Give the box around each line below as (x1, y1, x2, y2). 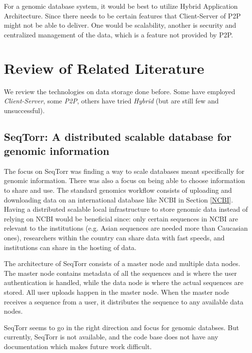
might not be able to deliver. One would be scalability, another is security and (4, 20, 236, 30)
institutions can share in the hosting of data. (4, 242, 136, 252)
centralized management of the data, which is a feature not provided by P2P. (4, 29, 233, 39)
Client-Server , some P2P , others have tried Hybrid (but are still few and (4, 96, 219, 106)
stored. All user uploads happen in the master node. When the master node (4, 287, 229, 297)
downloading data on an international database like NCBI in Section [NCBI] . (4, 194, 233, 204)
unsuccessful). (4, 105, 45, 115)
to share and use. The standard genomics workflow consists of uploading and (4, 185, 232, 195)
